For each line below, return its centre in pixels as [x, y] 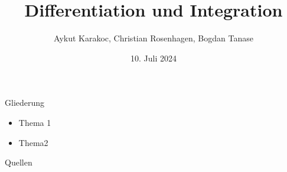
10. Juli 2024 [154, 58]
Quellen [19, 162]
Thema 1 [35, 122]
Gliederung [25, 103]
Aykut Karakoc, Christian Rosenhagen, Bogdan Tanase [154, 38]
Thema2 [33, 142]
